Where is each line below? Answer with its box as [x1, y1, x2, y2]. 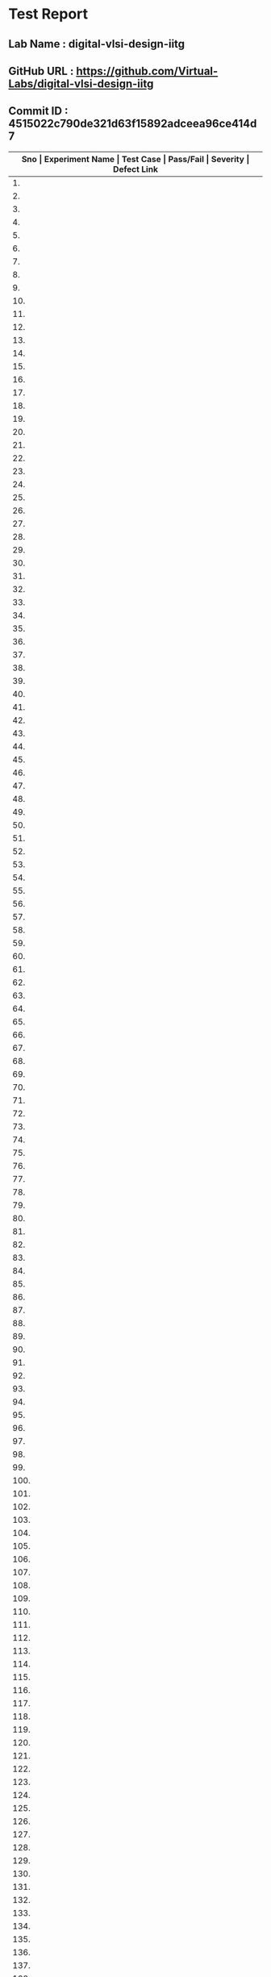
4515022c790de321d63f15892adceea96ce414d [8, 117, 257, 131]
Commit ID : [8, 104, 69, 118]
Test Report [8, 5, 89, 23]
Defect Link [112, 163, 159, 174]
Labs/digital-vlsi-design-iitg [8, 77, 154, 90]
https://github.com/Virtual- [76, 64, 219, 77]
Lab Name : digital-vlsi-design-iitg [8, 37, 186, 51]
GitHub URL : [8, 64, 74, 77]
